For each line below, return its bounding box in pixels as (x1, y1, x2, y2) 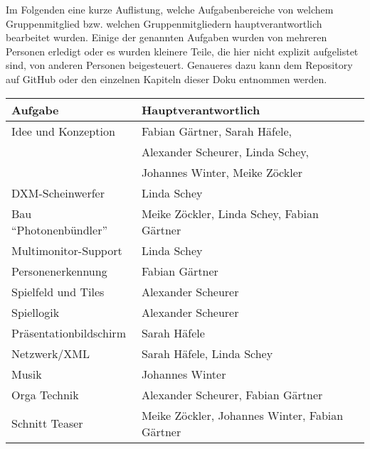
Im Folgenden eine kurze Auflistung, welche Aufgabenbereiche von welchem (6, 2, 334, 16)
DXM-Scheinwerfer (11, 184, 105, 201)
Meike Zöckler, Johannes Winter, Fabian (141, 406, 344, 423)
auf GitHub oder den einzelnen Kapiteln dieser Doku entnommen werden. (6, 71, 327, 86)
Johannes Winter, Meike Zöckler (141, 163, 303, 180)
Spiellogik (11, 303, 60, 320)
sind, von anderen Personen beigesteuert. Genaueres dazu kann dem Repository (6, 58, 353, 72)
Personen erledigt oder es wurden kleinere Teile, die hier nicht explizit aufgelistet (6, 43, 359, 58)
